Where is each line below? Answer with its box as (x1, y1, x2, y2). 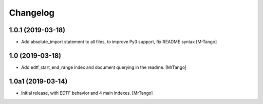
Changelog (9, 7, 55, 18)
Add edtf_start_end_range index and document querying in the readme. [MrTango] (21, 64, 187, 70)
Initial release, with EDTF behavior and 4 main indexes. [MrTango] (21, 90, 153, 96)
